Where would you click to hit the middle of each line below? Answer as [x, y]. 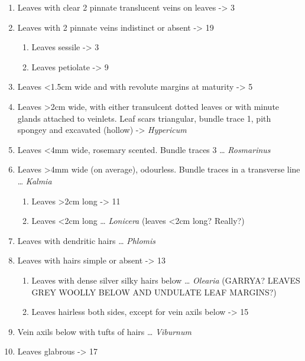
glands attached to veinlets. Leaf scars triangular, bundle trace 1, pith [144, 118]
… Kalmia [35, 180]
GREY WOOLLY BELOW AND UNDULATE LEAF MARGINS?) [154, 292]
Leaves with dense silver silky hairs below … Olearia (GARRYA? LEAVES [166, 280]
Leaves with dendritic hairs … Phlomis [87, 240]
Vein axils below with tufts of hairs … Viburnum [104, 331]
